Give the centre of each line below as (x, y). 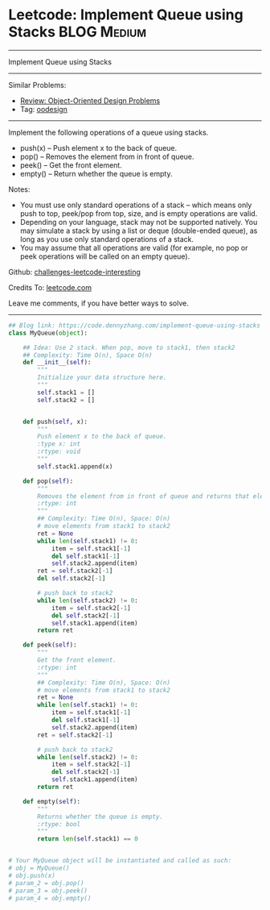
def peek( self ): (50, 645)
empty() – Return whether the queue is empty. (96, 173)
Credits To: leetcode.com (50, 287)
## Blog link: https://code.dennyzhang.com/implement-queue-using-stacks (135, 325)
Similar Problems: (37, 85)
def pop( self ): (48, 481)
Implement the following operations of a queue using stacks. (108, 132)
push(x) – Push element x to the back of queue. (98, 148)
